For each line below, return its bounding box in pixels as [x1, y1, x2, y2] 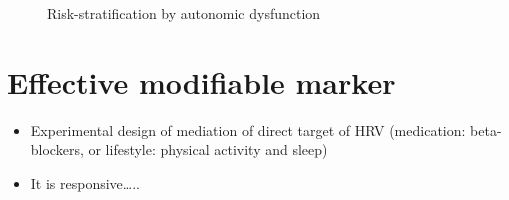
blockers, [30, 139, 84, 160]
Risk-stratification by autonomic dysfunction [47, 3, 321, 23]
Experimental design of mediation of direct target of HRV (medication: [30, 119, 466, 140]
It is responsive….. [30, 172, 140, 193]
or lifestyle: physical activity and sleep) [88, 139, 328, 160]
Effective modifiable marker [7, 61, 396, 102]
